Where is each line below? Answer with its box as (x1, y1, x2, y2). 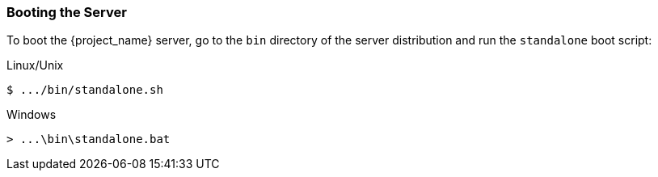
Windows (6, 107, 57, 122)
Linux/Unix (6, 58, 64, 73)
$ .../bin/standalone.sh (6, 83, 163, 97)
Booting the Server (6, 4, 127, 20)
